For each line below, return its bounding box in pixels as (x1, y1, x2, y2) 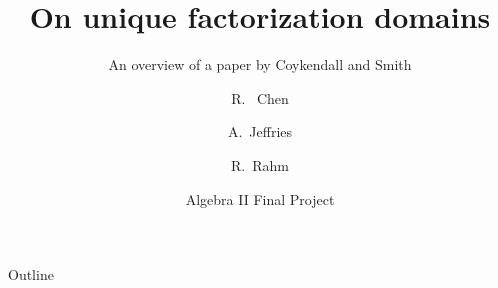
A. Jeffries (227, 121, 293, 142)
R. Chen (231, 87, 289, 108)
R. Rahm (231, 154, 289, 175)
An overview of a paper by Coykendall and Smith (108, 54, 412, 75)
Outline (8, 264, 54, 285)
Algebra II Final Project (185, 188, 335, 209)
